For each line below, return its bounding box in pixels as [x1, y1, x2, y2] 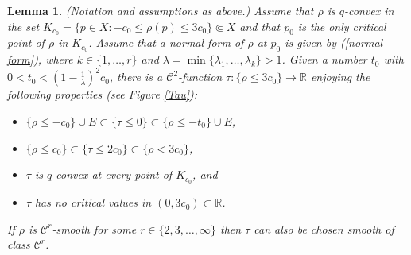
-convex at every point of [52, 166, 173, 183]
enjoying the [310, 68, 370, 85]
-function [178, 68, 223, 85]
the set [7, 17, 40, 34]
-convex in [344, 2, 394, 18]
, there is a [109, 68, 163, 85]
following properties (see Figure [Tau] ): [7, 86, 198, 102]
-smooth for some [52, 220, 137, 237]
